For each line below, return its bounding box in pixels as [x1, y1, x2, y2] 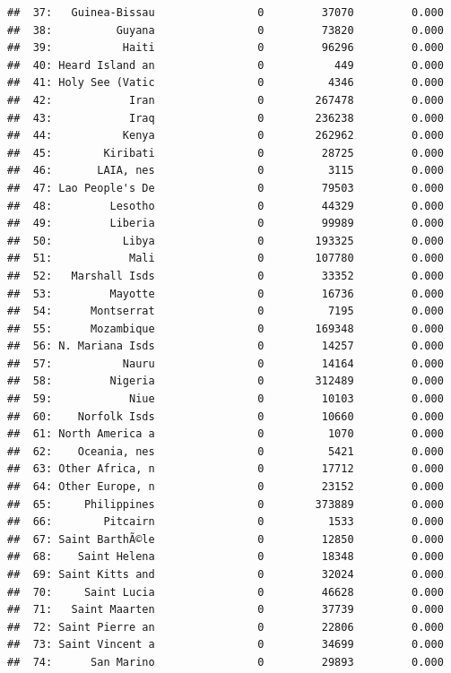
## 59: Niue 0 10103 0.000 [7, 393, 444, 406]
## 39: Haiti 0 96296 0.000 [7, 41, 444, 55]
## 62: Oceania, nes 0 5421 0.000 [7, 444, 444, 458]
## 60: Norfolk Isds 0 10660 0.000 [7, 410, 444, 423]
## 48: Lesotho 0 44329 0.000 [7, 199, 444, 212]
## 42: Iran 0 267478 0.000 [7, 93, 444, 107]
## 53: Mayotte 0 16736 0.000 [7, 287, 444, 300]
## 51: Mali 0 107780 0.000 [7, 252, 444, 265]
